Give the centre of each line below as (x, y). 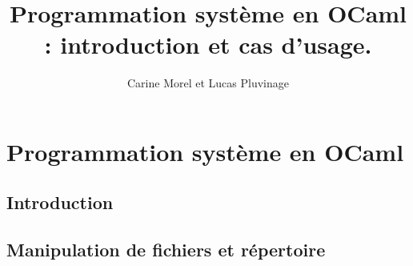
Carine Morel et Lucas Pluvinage (208, 83)
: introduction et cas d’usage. (208, 44)
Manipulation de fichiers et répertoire (166, 250)
